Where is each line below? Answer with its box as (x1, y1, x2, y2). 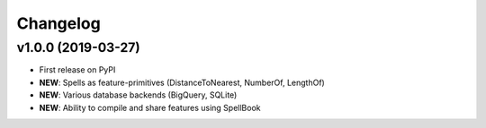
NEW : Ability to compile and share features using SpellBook (39, 102, 261, 113)
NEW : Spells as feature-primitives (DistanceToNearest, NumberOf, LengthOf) (39, 77, 326, 88)
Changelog (16, 13, 101, 33)
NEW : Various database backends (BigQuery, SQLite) (39, 90, 238, 100)
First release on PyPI (39, 64, 116, 75)
